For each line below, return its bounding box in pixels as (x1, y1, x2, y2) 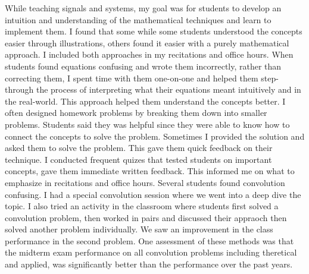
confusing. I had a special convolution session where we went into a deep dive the (5, 188, 301, 200)
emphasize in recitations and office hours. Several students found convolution (5, 176, 285, 188)
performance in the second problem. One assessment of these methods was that (5, 234, 294, 247)
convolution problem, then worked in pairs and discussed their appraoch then (5, 211, 287, 223)
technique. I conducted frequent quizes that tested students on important (5, 153, 272, 165)
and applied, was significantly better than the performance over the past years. (5, 258, 293, 270)
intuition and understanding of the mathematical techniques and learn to (5, 13, 271, 26)
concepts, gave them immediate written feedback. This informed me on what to (5, 165, 295, 177)
